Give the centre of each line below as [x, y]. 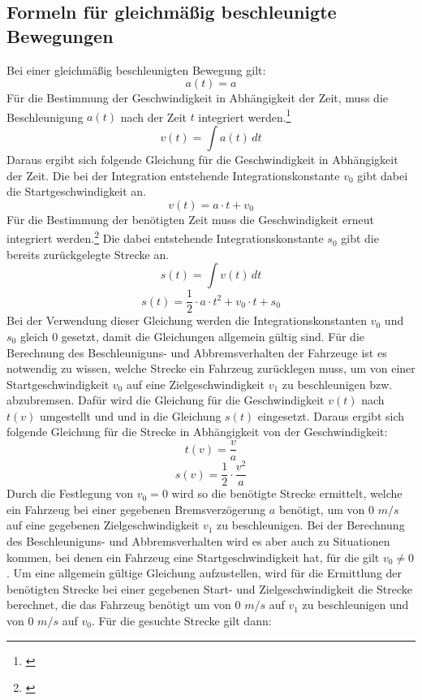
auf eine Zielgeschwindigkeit [195, 384]
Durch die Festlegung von [70, 493]
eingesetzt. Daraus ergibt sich [331, 415]
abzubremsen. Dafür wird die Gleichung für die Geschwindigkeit [166, 400]
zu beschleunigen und [355, 605]
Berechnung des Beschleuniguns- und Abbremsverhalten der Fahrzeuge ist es [197, 352]
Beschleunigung [45, 117]
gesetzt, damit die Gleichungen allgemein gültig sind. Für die [213, 336]
